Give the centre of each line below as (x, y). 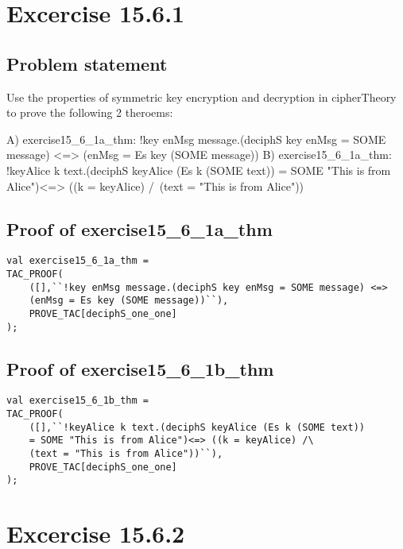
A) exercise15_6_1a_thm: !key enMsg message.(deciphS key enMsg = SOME (196, 139)
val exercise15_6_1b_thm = (77, 401)
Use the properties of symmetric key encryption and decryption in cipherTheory (201, 97)
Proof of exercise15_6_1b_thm (140, 368)
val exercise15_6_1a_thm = (77, 261)
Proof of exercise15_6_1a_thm (139, 228)
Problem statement (87, 63)
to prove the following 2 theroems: (90, 112)
